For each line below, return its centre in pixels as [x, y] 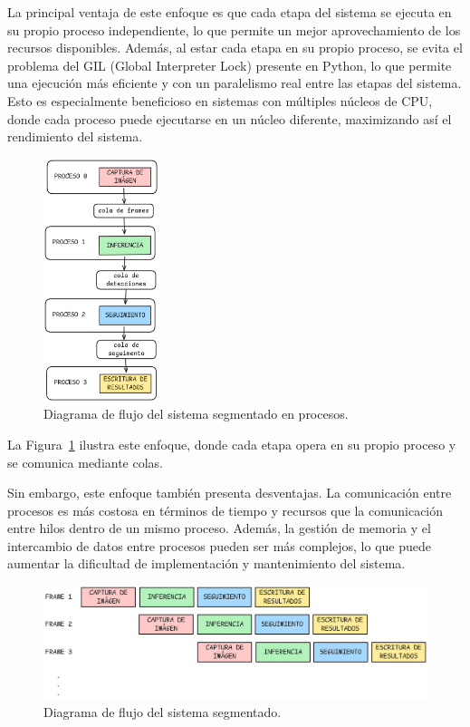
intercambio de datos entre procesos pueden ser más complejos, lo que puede [220, 545]
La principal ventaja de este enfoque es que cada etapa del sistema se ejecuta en [230, 12]
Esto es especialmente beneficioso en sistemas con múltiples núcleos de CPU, [220, 100]
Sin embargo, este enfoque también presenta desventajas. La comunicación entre [230, 493]
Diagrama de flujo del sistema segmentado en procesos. [196, 414]
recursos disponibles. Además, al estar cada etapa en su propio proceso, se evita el [235, 48]
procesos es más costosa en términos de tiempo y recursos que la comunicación [225, 510]
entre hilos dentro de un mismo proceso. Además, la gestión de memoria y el [219, 528]
